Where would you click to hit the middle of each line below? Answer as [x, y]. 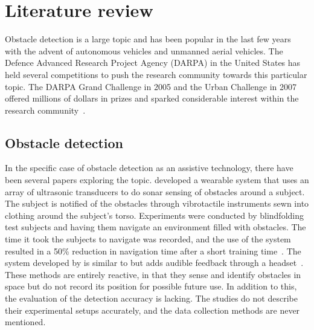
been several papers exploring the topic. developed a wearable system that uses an [157, 180]
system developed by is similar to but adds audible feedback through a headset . [154, 263]
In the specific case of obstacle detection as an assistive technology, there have [149, 168]
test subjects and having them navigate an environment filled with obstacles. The [155, 227]
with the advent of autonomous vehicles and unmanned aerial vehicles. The [144, 50]
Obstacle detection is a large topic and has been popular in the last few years [148, 39]
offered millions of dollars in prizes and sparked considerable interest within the [152, 98]
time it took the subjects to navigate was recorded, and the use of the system [148, 239]
